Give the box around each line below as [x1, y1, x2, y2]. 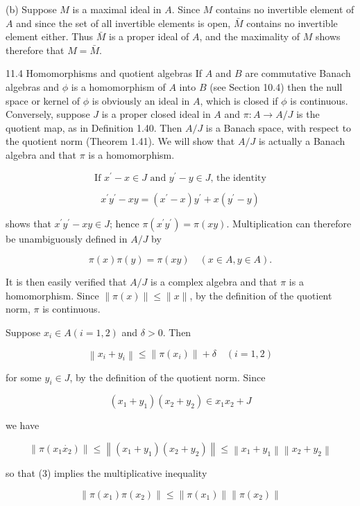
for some [6, 369, 42, 384]
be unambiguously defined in [6, 231, 128, 245]
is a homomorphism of [71, 79, 166, 94]
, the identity [210, 173, 266, 183]
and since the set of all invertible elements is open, [16, 15, 231, 30]
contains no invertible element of [216, 2, 354, 16]
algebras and [6, 79, 60, 94]
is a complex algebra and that [151, 274, 277, 289]
